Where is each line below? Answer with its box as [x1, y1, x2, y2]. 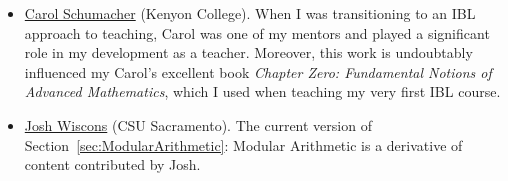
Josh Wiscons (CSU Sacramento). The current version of [24, 114, 372, 135]
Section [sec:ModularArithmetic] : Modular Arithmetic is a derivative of [24, 134, 463, 155]
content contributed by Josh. [24, 154, 201, 175]
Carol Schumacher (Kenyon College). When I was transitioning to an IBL [24, 3, 476, 23]
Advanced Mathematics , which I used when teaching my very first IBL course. [24, 81, 501, 102]
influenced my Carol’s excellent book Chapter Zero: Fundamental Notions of [24, 61, 492, 82]
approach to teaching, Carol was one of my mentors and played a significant [24, 22, 490, 43]
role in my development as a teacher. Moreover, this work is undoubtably [24, 42, 473, 63]
